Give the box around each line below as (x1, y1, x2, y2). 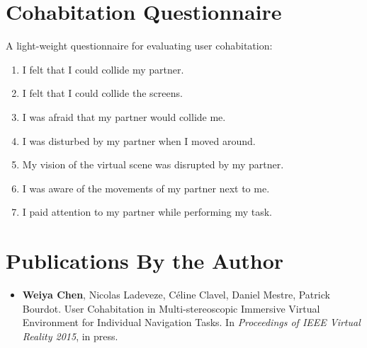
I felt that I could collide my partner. (22, 62, 184, 76)
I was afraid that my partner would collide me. (22, 109, 226, 124)
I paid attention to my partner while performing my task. (22, 204, 272, 219)
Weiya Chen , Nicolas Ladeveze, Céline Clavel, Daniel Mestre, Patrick (22, 287, 330, 301)
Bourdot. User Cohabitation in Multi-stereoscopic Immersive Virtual (22, 301, 320, 315)
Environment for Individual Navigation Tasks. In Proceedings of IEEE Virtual (22, 315, 361, 330)
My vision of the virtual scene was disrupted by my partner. (22, 157, 284, 172)
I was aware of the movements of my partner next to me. (22, 180, 270, 195)
